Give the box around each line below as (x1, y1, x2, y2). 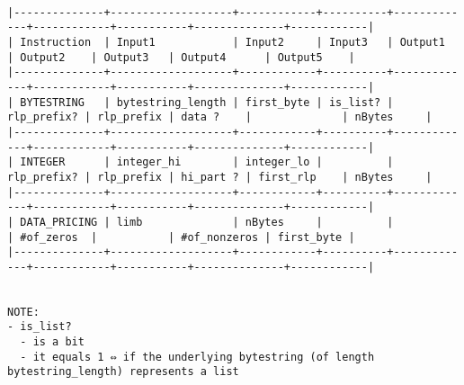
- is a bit (20, 336, 85, 349)
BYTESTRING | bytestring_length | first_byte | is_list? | (20, 95, 394, 109)
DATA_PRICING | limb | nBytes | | (20, 215, 394, 228)
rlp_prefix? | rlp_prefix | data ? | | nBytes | (7, 111, 433, 124)
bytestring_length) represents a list (7, 365, 239, 379)
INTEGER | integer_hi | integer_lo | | (20, 156, 394, 169)
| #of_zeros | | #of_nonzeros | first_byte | (7, 230, 355, 244)
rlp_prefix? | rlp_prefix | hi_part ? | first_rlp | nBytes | (7, 170, 433, 184)
